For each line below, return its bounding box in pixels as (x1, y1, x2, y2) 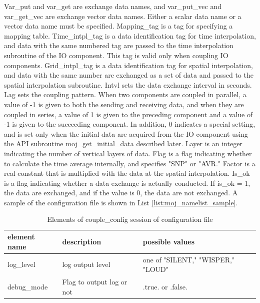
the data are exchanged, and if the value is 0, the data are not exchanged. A (4, 187, 238, 198)
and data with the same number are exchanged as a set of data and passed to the (4, 70, 253, 80)
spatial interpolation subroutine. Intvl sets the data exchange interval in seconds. (4, 79, 252, 90)
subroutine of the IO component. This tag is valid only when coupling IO (4, 50, 228, 60)
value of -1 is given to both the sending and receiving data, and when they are (4, 99, 244, 109)
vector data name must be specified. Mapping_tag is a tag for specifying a (4, 21, 233, 31)
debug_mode (7, 281, 48, 291)
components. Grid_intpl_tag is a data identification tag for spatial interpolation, (4, 60, 253, 70)
